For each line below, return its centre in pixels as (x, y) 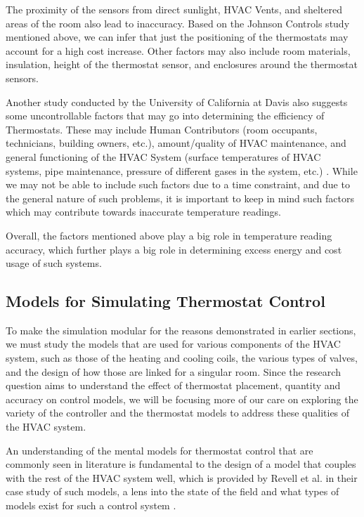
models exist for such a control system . (91, 505)
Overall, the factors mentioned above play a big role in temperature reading (169, 235)
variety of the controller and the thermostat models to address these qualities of (178, 413)
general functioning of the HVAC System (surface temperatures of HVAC (163, 156)
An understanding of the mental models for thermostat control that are (160, 450)
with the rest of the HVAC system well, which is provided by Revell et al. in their (182, 477)
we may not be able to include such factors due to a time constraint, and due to (178, 184)
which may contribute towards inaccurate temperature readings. (143, 212)
